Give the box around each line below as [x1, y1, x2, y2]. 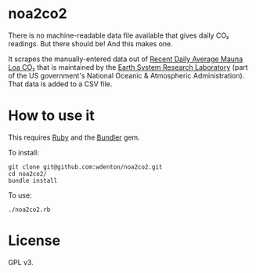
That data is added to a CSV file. [8, 79, 113, 89]
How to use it [8, 107, 96, 125]
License [8, 232, 61, 249]
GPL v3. [8, 257, 34, 267]
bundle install [8, 177, 58, 184]
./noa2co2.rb [8, 206, 51, 213]
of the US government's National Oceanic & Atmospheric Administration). [8, 71, 245, 80]
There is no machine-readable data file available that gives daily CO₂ [8, 31, 229, 40]
